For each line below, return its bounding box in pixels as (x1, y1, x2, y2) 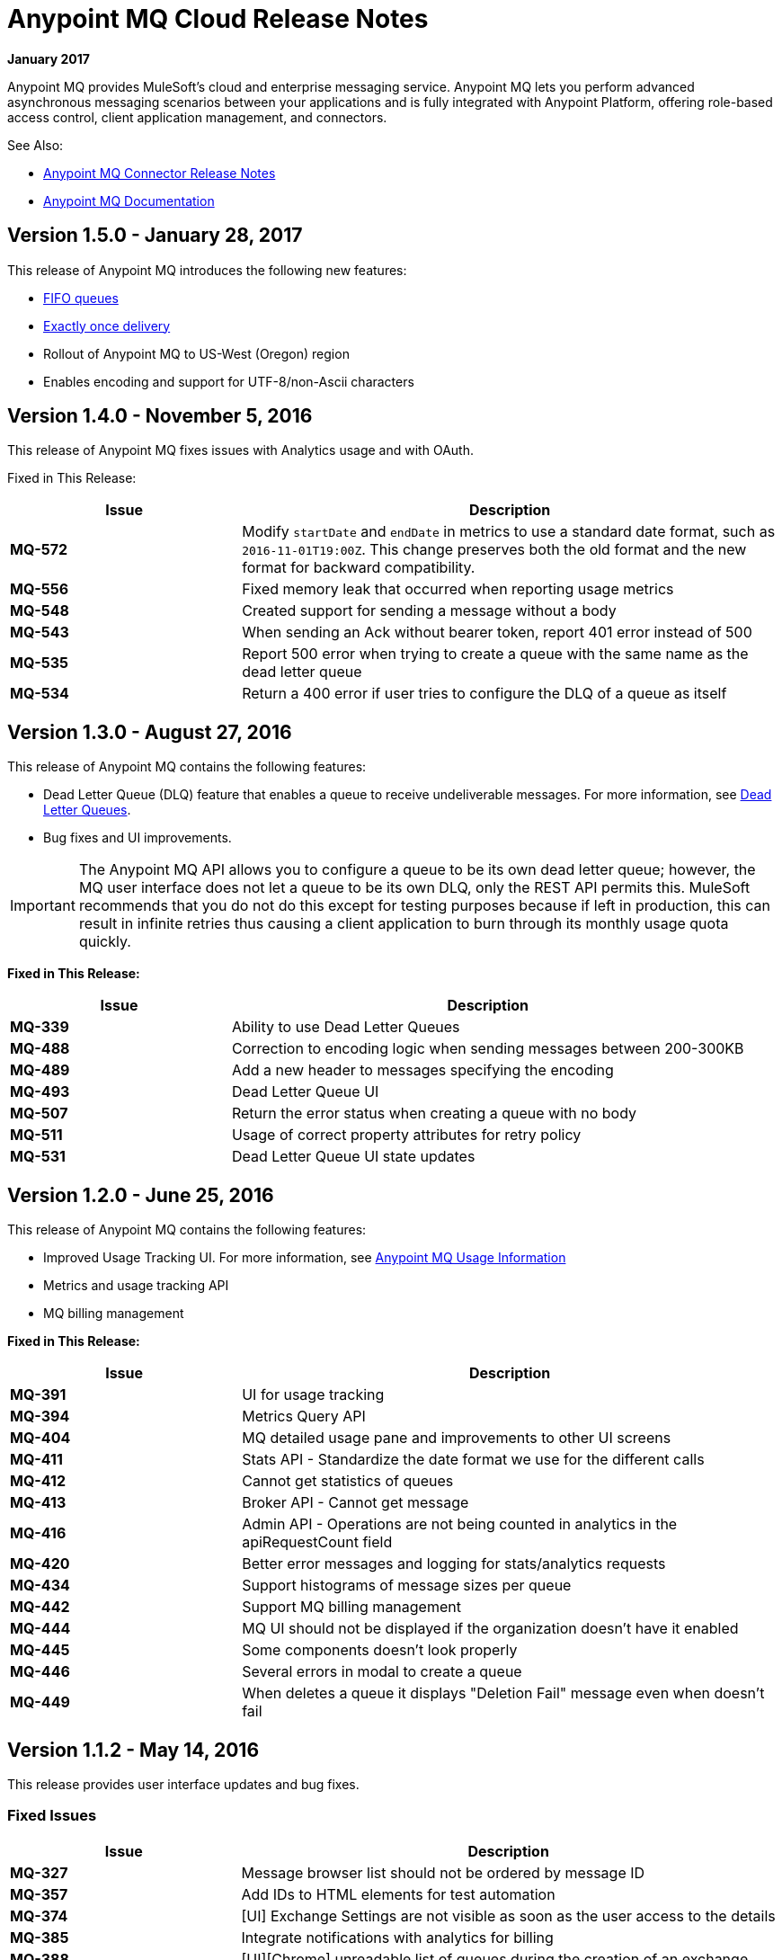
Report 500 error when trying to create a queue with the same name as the (242, 645, 749, 664)
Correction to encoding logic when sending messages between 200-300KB (231, 1039, 744, 1058)
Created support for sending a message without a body (242, 601, 617, 620)
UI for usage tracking (242, 1385, 385, 1404)
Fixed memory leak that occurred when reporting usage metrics (242, 580, 674, 599)
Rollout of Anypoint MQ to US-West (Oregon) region (43, 345, 350, 361)
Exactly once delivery (43, 317, 171, 334)
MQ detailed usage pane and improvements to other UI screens (242, 1429, 671, 1448)
